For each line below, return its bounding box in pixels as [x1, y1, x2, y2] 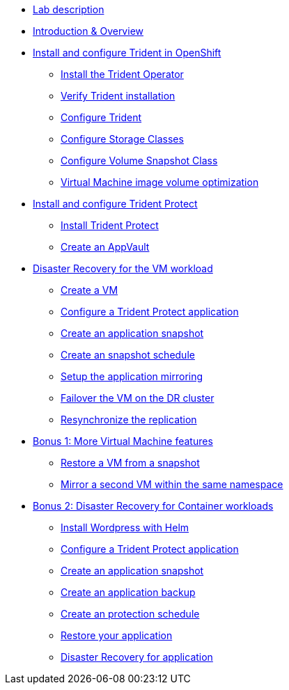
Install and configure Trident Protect [33, 198, 198, 210]
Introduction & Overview [33, 25, 143, 37]
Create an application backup [61, 586, 196, 598]
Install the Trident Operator [61, 68, 184, 80]
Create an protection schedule [61, 608, 200, 620]
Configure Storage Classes [61, 133, 184, 145]
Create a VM [61, 284, 118, 296]
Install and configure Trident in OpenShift [33, 47, 221, 58]
